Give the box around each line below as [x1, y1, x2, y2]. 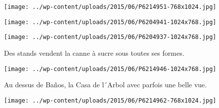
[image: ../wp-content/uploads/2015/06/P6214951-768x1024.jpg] [4, 3, 217, 10]
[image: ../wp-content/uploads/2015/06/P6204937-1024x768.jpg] [4, 34, 217, 41]
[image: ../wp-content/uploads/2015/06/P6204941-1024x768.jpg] [4, 18, 217, 26]
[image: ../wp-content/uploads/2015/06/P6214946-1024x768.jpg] [4, 65, 217, 72]
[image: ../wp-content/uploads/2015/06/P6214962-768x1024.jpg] [4, 97, 217, 104]
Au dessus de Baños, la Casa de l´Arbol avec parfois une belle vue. [4, 79, 207, 90]
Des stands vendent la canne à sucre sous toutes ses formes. [4, 47, 184, 58]
